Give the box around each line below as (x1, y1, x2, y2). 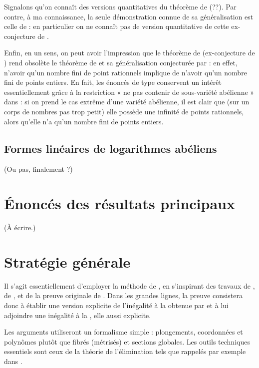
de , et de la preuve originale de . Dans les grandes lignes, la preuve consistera (4, 290, 243, 301)
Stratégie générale (4, 251, 131, 272)
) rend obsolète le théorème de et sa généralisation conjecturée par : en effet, (4, 57, 238, 67)
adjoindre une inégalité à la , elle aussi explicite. (4, 310, 151, 320)
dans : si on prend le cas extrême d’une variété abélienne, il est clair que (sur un (4, 96, 250, 107)
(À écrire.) (4, 222, 36, 233)
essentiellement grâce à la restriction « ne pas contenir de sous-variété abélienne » (4, 86, 255, 97)
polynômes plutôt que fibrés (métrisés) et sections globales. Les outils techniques (4, 336, 250, 347)
